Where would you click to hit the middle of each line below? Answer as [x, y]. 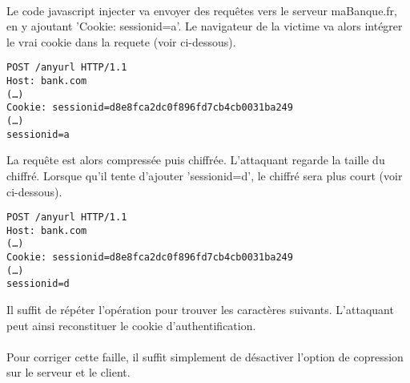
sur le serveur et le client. [68, 372]
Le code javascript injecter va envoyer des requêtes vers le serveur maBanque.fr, [202, 10]
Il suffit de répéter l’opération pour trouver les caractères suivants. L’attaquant [200, 310]
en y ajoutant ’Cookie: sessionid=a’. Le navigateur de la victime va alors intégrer [205, 26]
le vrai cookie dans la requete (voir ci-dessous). [121, 41]
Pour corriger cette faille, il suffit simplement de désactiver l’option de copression [205, 356]
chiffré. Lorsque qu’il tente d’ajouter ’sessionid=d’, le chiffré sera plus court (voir [205, 175]
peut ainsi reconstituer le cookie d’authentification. [131, 325]
